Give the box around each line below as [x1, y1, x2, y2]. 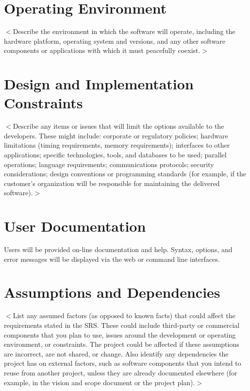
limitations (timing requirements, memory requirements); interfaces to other [4, 140, 230, 150]
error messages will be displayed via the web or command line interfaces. [4, 254, 220, 264]
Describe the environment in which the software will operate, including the [13, 26, 235, 36]
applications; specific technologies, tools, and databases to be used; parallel [4, 150, 227, 159]
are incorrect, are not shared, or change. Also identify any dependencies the [4, 348, 229, 358]
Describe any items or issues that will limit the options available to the [13, 121, 224, 131]
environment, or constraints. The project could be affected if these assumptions [4, 339, 239, 349]
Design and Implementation [4, 74, 194, 94]
